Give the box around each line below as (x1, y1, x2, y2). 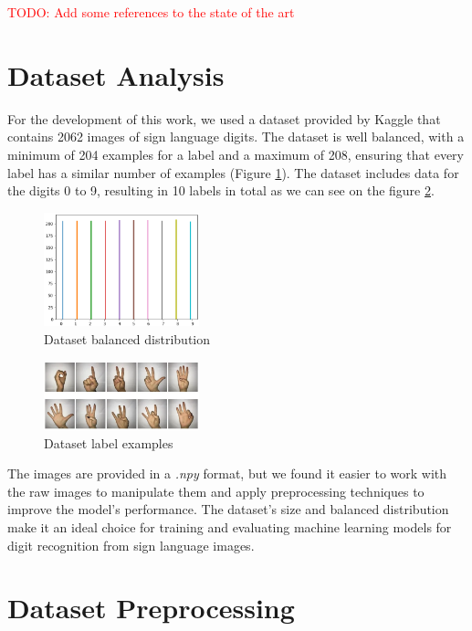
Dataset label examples (44, 433, 173, 452)
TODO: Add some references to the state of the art (7, 3, 295, 21)
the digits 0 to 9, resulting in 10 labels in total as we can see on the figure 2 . (7, 181, 435, 200)
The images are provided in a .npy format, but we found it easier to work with (7, 464, 447, 483)
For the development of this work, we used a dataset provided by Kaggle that (7, 109, 441, 128)
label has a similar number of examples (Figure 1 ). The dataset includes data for (7, 163, 459, 182)
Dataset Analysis (7, 56, 225, 93)
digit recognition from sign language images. (7, 535, 255, 554)
